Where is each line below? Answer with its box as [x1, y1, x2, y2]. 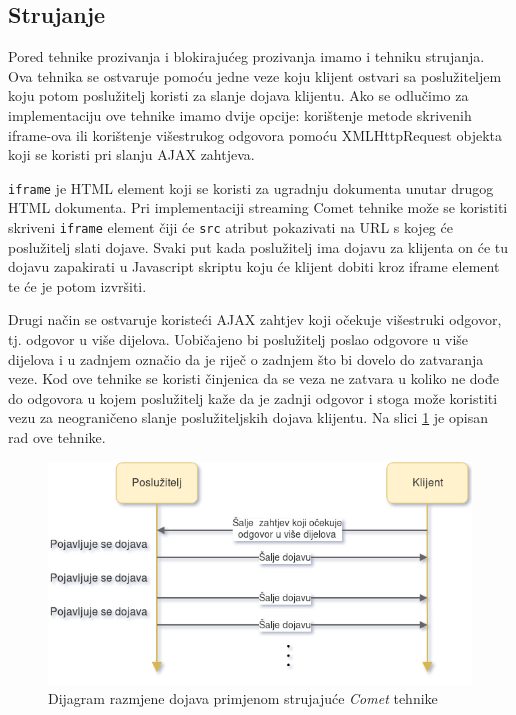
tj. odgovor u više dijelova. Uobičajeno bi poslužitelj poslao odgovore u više [8, 329, 469, 350]
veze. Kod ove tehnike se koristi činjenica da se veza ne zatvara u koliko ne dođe [8, 368, 500, 389]
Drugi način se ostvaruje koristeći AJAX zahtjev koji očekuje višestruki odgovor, [8, 309, 502, 330]
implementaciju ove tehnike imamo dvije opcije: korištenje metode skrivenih [8, 104, 472, 125]
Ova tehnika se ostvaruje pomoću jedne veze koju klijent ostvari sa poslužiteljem [8, 65, 502, 86]
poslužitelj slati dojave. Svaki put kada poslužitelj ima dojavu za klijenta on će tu [8, 236, 508, 257]
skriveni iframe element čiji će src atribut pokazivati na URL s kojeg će [8, 217, 453, 238]
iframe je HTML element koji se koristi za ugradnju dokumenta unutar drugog [8, 177, 494, 198]
